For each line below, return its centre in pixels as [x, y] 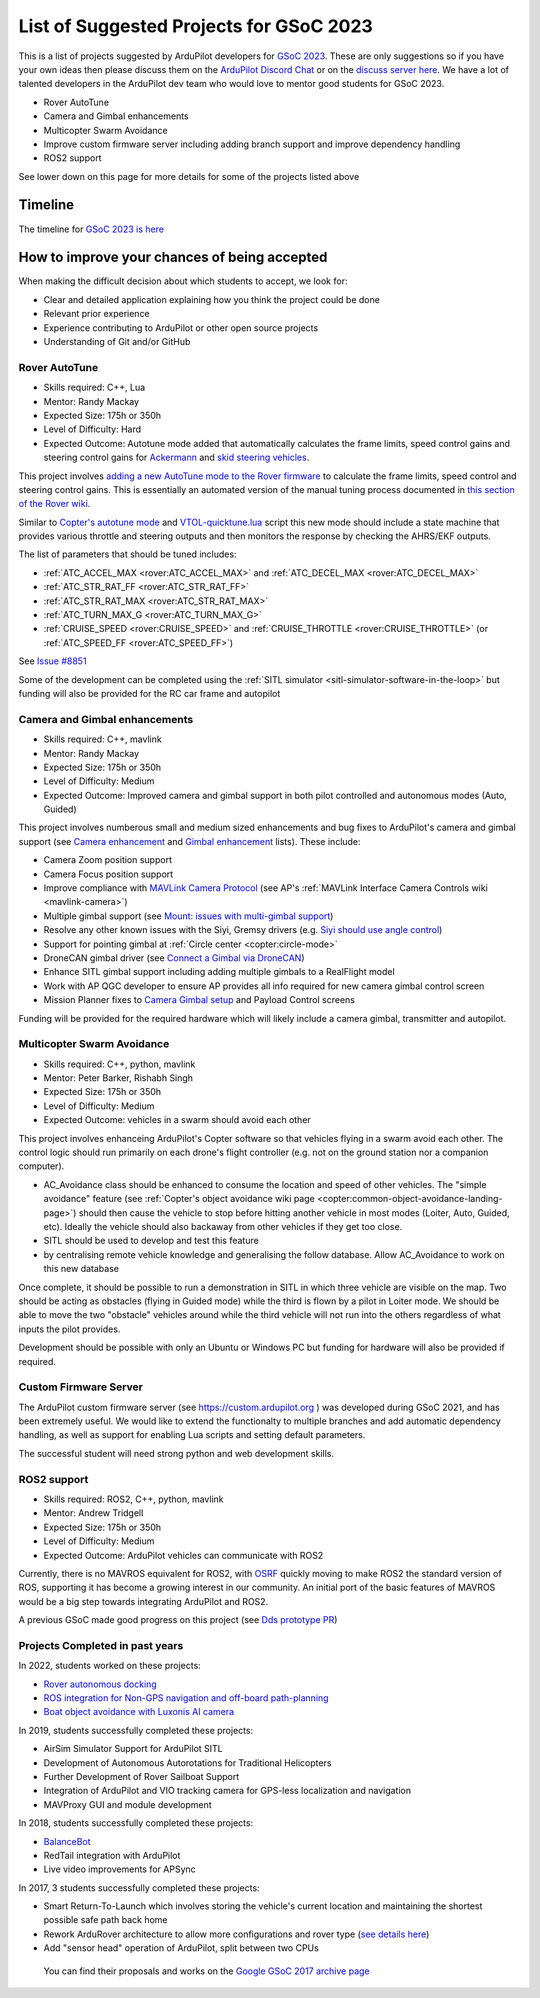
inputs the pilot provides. [69, 1329]
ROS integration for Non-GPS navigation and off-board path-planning [186, 1698]
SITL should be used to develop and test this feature [151, 1241]
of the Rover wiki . [54, 504]
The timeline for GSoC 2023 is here [91, 229]
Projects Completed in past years [101, 1645]
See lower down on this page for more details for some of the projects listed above [189, 176]
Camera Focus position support [108, 874]
